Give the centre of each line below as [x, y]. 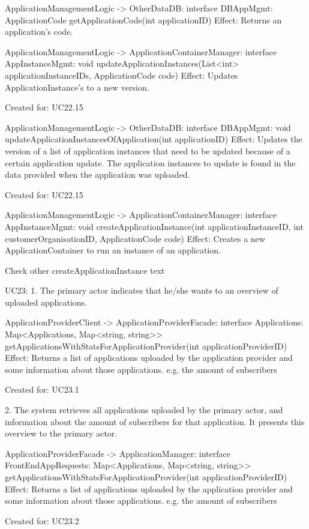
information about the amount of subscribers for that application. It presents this [155, 421]
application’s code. [39, 32]
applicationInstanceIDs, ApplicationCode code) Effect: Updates [121, 75]
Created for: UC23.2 [42, 520]
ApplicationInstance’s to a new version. [77, 87]
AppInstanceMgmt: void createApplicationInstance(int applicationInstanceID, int [154, 226]
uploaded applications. [46, 302]
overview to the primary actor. [61, 433]
